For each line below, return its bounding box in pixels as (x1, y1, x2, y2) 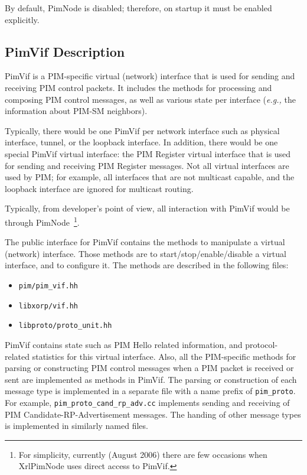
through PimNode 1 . (5, 214, 80, 228)
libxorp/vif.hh (18, 301, 79, 310)
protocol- (245, 338, 278, 350)
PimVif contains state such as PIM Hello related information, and (5, 338, 243, 350)
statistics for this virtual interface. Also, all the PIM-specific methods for (32, 350, 296, 362)
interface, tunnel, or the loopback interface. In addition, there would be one (5, 136, 278, 148)
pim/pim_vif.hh (18, 281, 79, 290)
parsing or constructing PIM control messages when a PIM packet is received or (5, 362, 294, 374)
